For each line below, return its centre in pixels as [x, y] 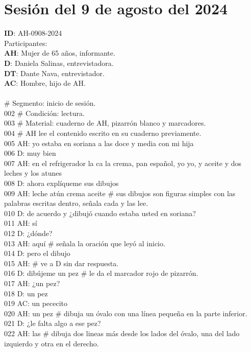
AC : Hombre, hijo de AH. [45, 83]
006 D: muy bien [30, 153]
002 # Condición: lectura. [44, 113]
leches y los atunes [33, 173]
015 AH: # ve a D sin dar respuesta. [61, 263]
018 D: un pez [26, 293]
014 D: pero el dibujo [37, 253]
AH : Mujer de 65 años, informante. [60, 53]
